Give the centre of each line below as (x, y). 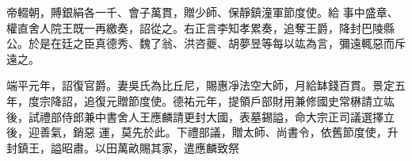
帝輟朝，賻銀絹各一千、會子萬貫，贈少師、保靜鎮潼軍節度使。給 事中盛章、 (202, 12)
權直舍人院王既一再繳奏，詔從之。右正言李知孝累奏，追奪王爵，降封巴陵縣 (200, 27)
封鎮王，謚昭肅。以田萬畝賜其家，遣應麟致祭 (123, 147)
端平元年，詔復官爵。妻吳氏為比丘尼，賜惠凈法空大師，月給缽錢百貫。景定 (200, 85)
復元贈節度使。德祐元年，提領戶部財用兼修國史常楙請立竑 (244, 100)
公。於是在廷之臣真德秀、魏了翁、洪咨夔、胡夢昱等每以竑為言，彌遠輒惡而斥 (206, 43)
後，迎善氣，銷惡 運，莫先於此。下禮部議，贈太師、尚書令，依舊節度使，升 (202, 132)
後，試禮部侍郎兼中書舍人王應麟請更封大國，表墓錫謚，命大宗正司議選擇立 (200, 116)
